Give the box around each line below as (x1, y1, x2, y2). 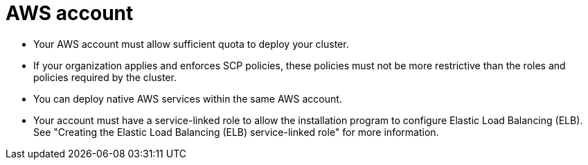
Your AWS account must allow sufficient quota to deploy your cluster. (33, 37, 349, 50)
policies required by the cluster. (33, 71, 177, 83)
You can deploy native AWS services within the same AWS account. (33, 92, 342, 105)
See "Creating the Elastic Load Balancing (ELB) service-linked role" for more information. (33, 125, 439, 138)
